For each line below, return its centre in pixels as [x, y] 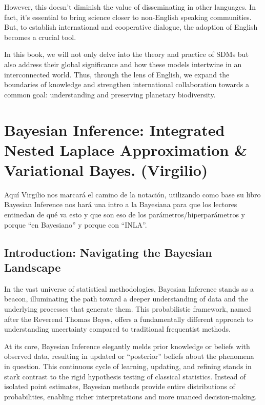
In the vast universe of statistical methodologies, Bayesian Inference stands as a [129, 288]
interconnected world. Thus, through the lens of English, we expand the [117, 74]
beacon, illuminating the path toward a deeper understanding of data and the [126, 299]
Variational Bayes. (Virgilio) [106, 169]
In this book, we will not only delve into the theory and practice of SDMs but [126, 54]
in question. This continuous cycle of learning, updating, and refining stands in [128, 366]
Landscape [33, 267]
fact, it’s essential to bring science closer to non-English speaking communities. [128, 17]
